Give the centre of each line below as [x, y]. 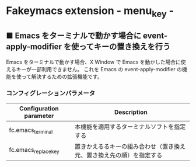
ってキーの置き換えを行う [125, 47]
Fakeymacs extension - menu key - [90, 12]
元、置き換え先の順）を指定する [119, 155]
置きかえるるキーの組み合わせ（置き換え [130, 146]
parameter [39, 116]
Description [131, 112]
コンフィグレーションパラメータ [50, 93]
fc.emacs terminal [31, 131]
